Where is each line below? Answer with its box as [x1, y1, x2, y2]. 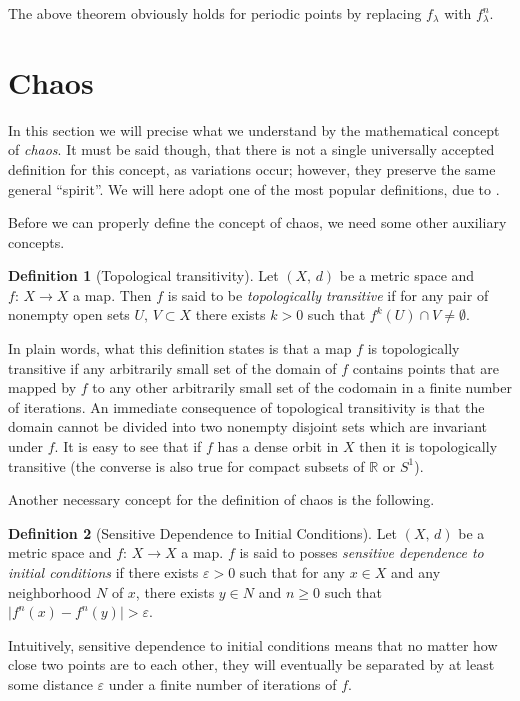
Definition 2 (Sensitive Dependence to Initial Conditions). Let [8, 522, 398, 543]
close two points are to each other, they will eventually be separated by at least [8, 654, 495, 675]
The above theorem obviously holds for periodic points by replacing [8, 3, 422, 23]
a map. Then [73, 284, 152, 305]
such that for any [239, 562, 345, 582]
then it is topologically [359, 436, 498, 457]
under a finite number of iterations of [108, 673, 337, 694]
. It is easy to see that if [54, 436, 202, 457]
